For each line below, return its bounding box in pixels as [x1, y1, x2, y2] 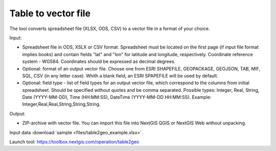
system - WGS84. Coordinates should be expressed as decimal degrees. [22, 59, 176, 65]
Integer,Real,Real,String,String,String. [22, 101, 101, 107]
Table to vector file [9, 8, 91, 19]
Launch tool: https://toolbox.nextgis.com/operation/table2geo [9, 139, 140, 145]
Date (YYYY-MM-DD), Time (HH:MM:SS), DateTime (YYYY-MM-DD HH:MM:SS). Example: [22, 94, 212, 100]
